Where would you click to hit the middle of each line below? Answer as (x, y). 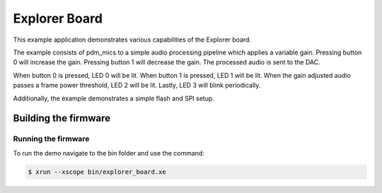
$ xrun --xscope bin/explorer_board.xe (97, 172)
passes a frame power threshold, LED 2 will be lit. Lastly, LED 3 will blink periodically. (137, 86)
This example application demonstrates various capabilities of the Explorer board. (132, 40)
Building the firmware (62, 118)
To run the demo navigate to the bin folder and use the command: (109, 153)
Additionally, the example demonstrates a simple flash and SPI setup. (114, 98)
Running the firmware (51, 139)
